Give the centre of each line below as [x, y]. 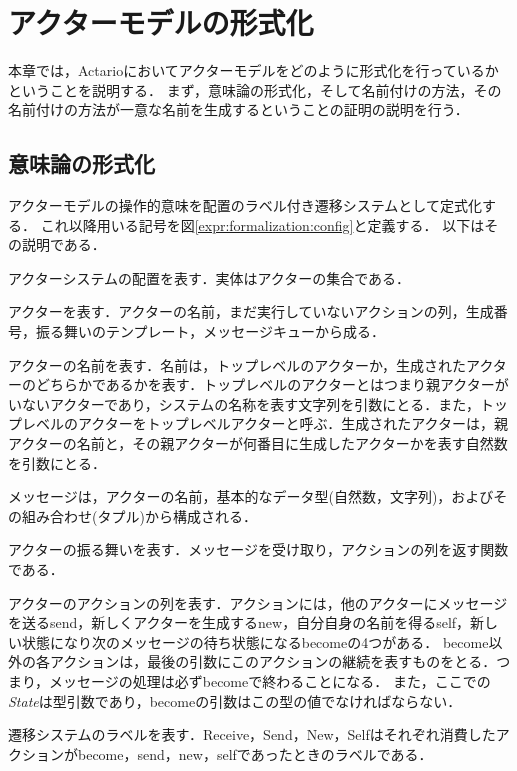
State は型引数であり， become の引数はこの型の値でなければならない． [235, 700]
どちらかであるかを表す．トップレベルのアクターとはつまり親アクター [265, 384]
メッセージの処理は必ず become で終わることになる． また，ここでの [270, 680]
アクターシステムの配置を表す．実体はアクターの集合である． [209, 277]
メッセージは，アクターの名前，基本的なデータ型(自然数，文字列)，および [251, 496]
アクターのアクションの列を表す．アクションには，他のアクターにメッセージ [258, 602]
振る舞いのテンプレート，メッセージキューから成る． [210, 331]
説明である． [63, 244]
